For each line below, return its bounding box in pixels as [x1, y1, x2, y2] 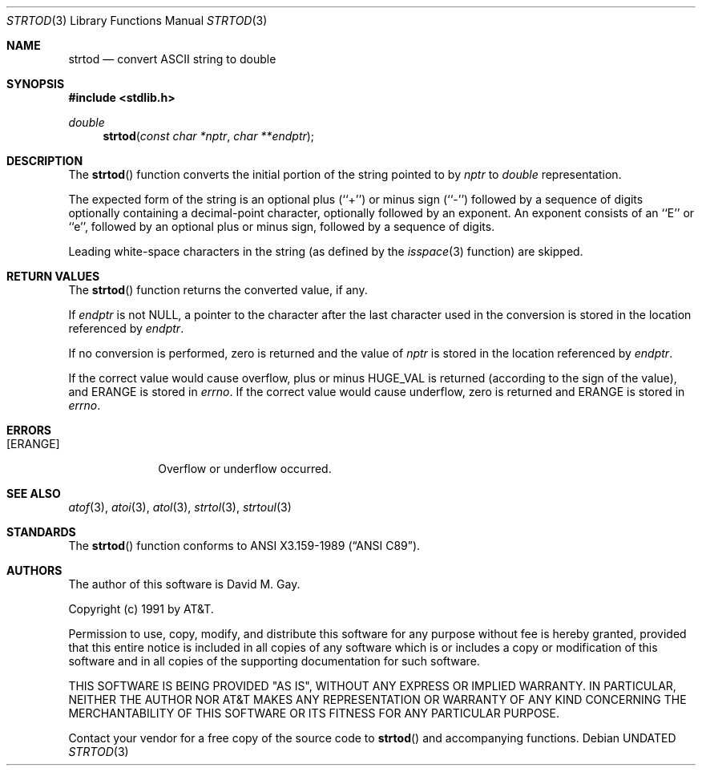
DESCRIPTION [6, 154, 83, 168]
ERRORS [6, 423, 52, 437]
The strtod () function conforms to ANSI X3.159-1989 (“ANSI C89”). [68, 539, 421, 552]
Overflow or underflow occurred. [158, 462, 332, 475]
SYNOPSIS [6, 77, 65, 91]
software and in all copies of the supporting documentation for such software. [68, 654, 480, 668]
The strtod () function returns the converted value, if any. [68, 283, 368, 297]
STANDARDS [6, 525, 76, 539]
